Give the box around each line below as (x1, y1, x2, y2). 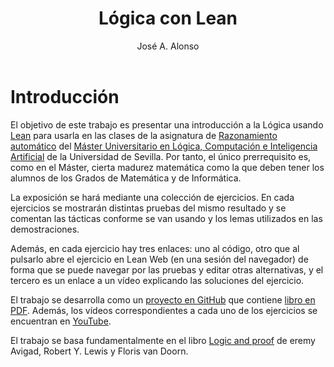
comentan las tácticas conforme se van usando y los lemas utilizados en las (10, 212, 323, 224)
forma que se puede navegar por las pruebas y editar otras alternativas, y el (10, 263, 324, 276)
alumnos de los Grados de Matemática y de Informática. (10, 172, 242, 184)
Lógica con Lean (98, 7, 238, 30)
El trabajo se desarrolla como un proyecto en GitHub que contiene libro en (10, 293, 316, 306)
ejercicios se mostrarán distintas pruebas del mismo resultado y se (10, 202, 287, 214)
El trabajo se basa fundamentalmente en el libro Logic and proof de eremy (10, 334, 316, 346)
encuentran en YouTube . (10, 315, 112, 327)
